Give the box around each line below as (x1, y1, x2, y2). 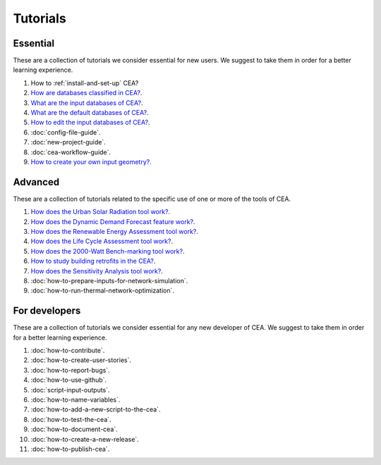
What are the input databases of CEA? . (30, 99, 143, 107)
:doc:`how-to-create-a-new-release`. (30, 435, 139, 443)
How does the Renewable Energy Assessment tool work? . (30, 228, 199, 236)
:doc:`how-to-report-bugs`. (30, 366, 110, 374)
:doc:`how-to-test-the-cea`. (30, 415, 112, 423)
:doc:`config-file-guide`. (30, 128, 101, 137)
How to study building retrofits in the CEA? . (30, 257, 156, 266)
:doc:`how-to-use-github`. (30, 376, 107, 384)
